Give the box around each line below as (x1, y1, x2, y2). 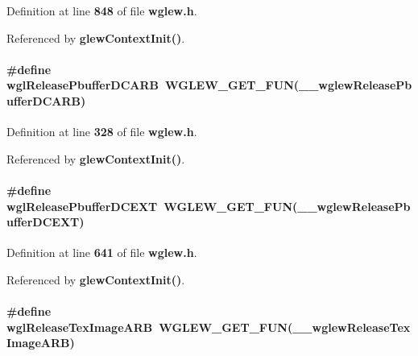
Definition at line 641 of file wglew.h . (6, 244, 197, 261)
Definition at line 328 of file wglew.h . (6, 123, 197, 140)
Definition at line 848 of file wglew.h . (6, 2, 197, 19)
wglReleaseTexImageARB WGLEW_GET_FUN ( (6, 318, 293, 335)
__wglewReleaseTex (292, 318, 411, 335)
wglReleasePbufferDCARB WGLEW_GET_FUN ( (6, 77, 299, 93)
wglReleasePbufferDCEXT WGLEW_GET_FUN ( (6, 197, 298, 214)
